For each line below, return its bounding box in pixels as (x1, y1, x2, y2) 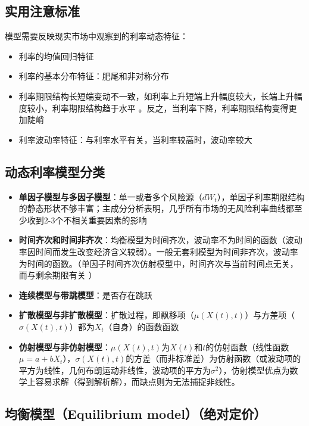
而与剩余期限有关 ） (18, 269, 97, 281)
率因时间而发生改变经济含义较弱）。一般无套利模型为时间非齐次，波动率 (18, 245, 298, 257)
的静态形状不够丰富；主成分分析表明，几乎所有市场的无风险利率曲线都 (18, 202, 294, 214)
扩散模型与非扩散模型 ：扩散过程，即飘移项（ (18, 309, 194, 321)
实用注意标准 (5, 2, 80, 20)
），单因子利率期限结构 (217, 190, 305, 203)
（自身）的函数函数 (104, 320, 179, 332)
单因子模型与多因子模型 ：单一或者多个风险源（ (18, 190, 202, 203)
